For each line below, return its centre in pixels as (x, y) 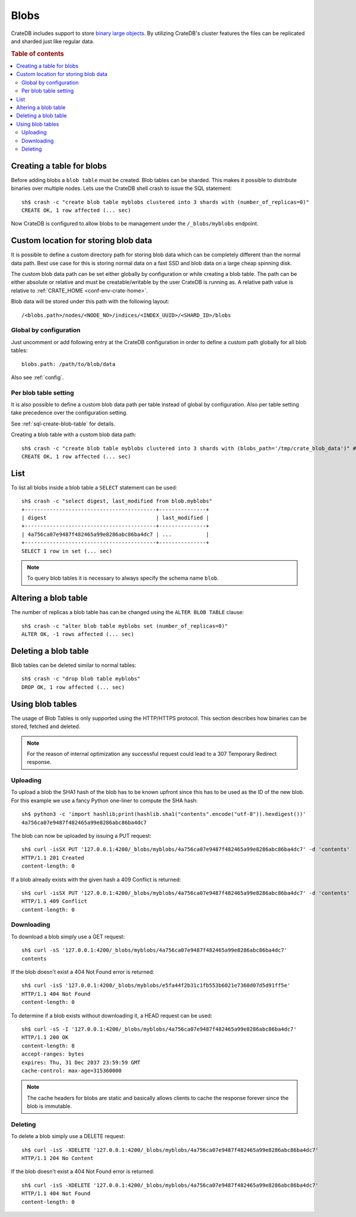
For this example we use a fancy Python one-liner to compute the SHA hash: (104, 800)
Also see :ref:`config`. (37, 377)
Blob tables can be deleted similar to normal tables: (74, 665)
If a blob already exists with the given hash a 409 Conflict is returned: (96, 879)
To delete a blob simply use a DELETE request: (68, 1136)
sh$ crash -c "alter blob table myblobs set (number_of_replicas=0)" (125, 626)
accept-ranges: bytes (53, 1054)
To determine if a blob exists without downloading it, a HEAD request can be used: (112, 1015)
